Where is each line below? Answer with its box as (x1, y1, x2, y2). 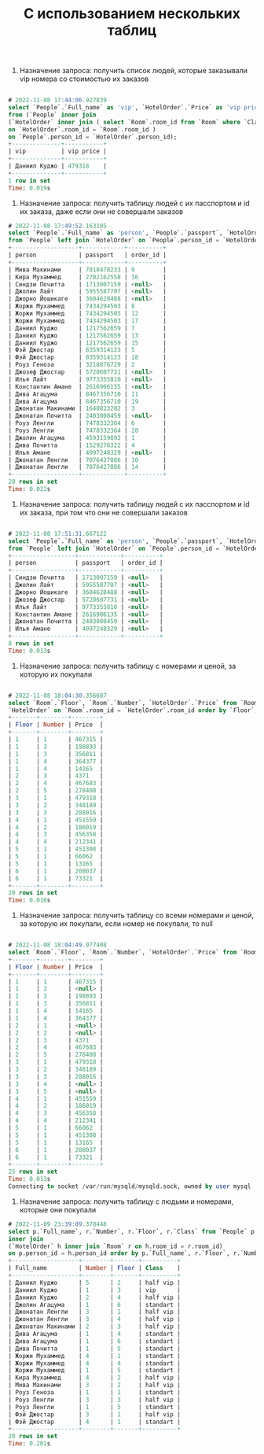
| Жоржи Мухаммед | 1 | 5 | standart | (8, 1367, 181, 1375)
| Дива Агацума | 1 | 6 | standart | (8, 1337, 181, 1345)
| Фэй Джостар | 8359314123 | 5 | (8, 346, 167, 354)
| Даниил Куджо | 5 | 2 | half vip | (8, 1279, 181, 1286)
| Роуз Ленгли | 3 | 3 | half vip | (8, 1396, 181, 1404)
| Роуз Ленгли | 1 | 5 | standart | (8, 1403, 181, 1411)
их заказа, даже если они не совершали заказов (19, 206, 183, 216)
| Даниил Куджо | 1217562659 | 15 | (8, 339, 167, 347)
